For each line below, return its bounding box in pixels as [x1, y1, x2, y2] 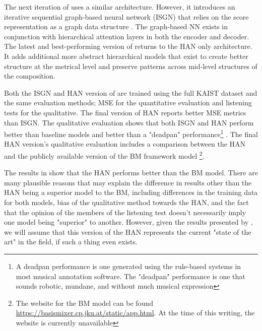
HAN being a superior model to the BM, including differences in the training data [4, 187, 258, 197]
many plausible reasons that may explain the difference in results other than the [4, 177, 252, 187]
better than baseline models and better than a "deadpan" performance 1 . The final [4, 127, 258, 139]
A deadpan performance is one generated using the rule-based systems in [16, 260, 241, 271]
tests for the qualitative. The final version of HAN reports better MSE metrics [4, 107, 246, 117]
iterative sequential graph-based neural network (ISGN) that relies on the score [4, 11, 249, 22]
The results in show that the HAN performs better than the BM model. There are [4, 167, 258, 178]
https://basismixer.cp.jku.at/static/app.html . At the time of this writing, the [16, 307, 255, 318]
